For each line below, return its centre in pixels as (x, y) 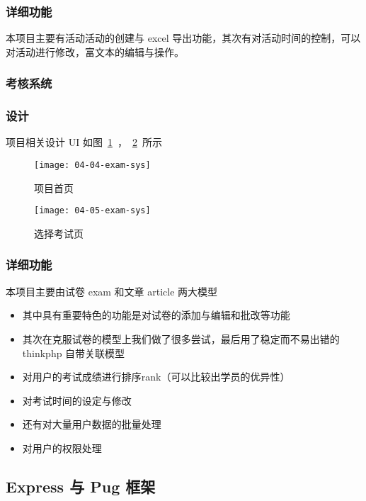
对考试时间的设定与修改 (77, 400)
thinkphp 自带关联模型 (74, 353)
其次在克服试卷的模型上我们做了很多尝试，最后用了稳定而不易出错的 (181, 338)
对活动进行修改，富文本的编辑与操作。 (95, 51)
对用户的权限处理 (62, 447)
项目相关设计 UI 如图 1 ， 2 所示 (84, 142)
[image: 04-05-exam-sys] (92, 211)
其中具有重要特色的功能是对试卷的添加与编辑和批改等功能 (156, 315)
